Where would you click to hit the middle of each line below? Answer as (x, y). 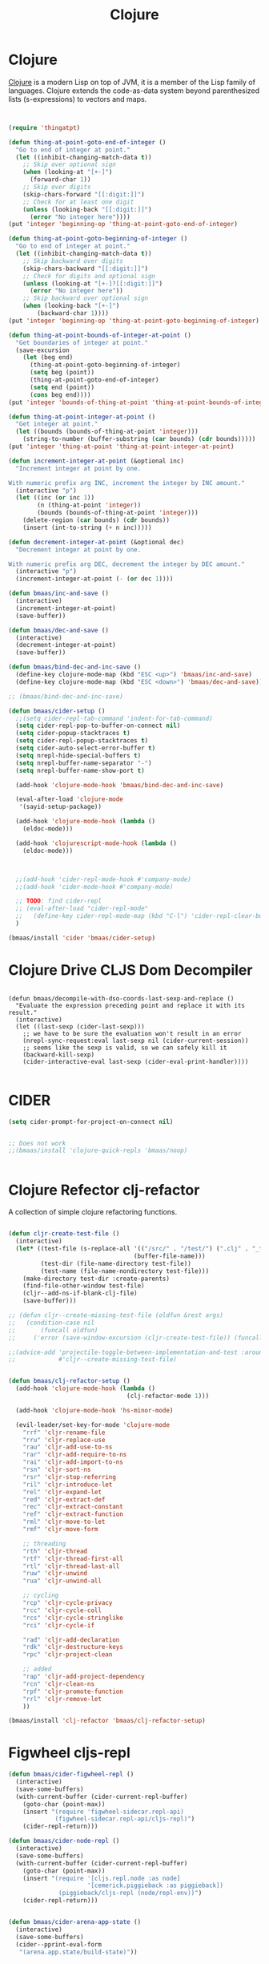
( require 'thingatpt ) (44, 127)
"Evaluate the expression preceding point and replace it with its (130, 1005)
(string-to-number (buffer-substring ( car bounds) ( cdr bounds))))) (139, 439)
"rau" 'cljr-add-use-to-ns (68, 1447)
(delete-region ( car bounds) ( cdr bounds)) (96, 520)
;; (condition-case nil (51, 1323)
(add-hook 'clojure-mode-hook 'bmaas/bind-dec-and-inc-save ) (120, 785)
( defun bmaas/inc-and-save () (59, 594)
